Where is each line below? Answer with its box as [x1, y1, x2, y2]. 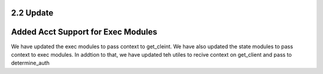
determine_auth [11, 60, 50, 67]
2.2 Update [11, 8, 54, 18]
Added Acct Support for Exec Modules [11, 27, 158, 37]
